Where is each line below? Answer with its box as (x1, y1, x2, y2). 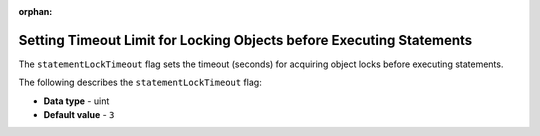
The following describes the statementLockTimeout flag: (18, 76, 262, 89)
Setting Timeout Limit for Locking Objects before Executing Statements (18, 31, 473, 49)
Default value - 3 (43, 109, 115, 121)
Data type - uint (43, 95, 110, 107)
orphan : (18, 6, 53, 17)
